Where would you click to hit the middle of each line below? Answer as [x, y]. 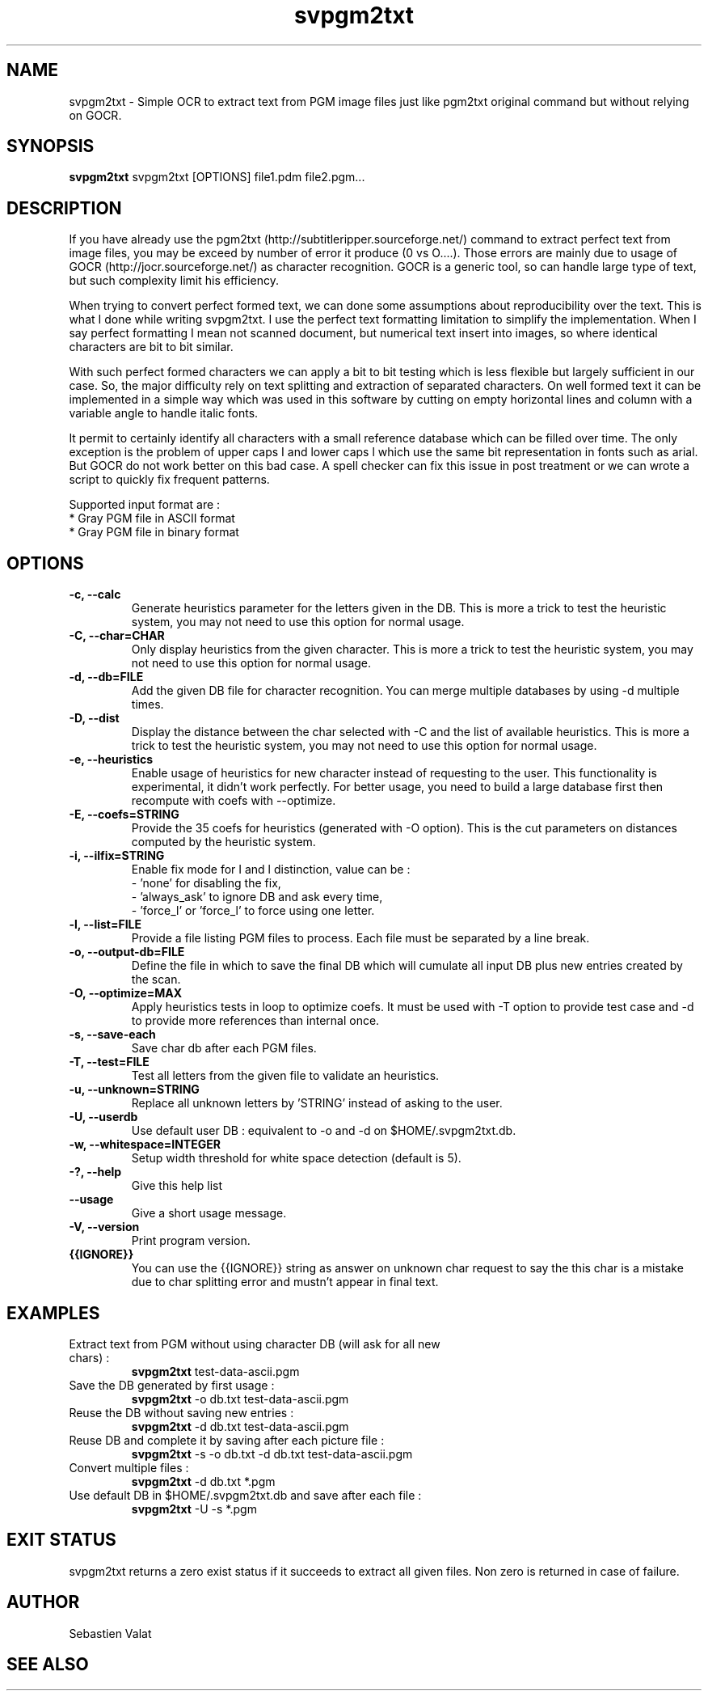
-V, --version [104, 1227]
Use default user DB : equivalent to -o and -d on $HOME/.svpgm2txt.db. [324, 1131]
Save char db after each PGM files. [224, 1048]
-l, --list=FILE [105, 925]
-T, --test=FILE [109, 1062]
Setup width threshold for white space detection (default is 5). [296, 1158]
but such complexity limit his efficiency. [174, 281]
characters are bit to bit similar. [151, 347]
